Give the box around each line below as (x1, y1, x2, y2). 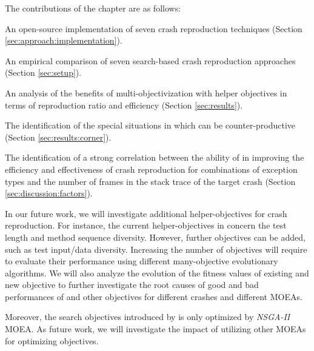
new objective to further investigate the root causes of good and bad (5, 278, 259, 291)
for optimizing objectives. (5, 334, 99, 347)
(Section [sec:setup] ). (5, 66, 82, 79)
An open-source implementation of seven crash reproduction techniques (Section (5, 22, 302, 35)
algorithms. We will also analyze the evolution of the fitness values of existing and (5, 266, 309, 279)
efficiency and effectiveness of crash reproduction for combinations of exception (5, 162, 298, 175)
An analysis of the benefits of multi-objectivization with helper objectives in (5, 86, 287, 99)
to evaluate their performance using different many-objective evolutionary (5, 255, 278, 267)
